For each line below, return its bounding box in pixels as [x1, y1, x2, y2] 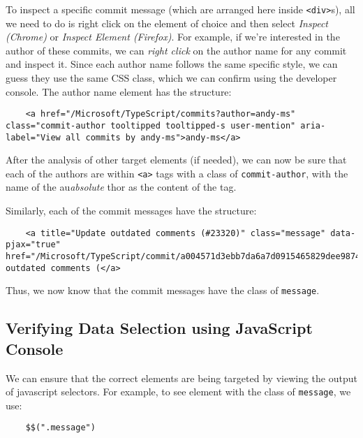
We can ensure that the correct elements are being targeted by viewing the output [6, 370, 357, 385]
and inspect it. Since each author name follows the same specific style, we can [6, 57, 338, 71]
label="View [6, 132, 61, 143]
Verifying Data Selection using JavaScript [6, 317, 313, 339]
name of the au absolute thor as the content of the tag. [6, 180, 237, 194]
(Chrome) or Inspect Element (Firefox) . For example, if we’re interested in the [6, 29, 340, 44]
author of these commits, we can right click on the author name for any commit [6, 43, 347, 57]
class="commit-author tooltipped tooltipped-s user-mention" [6, 120, 296, 131]
